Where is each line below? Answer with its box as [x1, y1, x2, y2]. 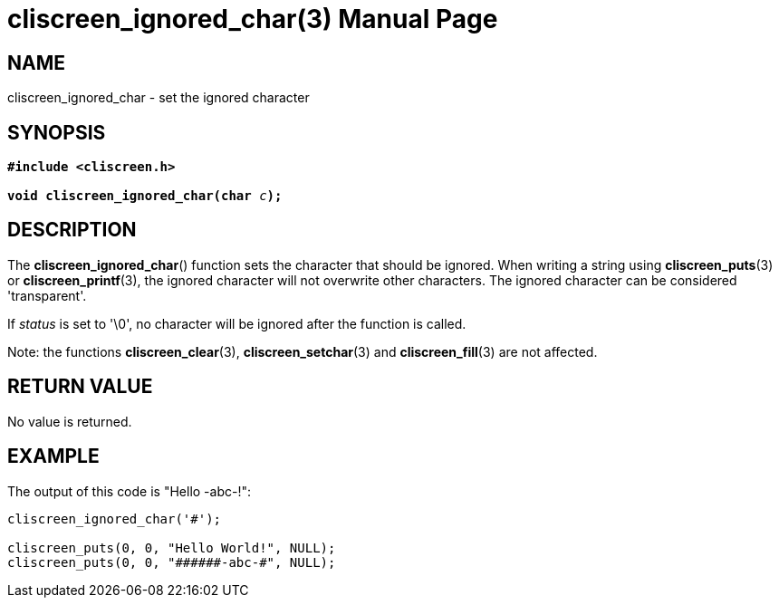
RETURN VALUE [7, 375, 153, 399]
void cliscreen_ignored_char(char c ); [7, 188, 283, 204]
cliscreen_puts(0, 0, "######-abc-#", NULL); [7, 554, 336, 570]
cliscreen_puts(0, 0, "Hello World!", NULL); [7, 540, 336, 555]
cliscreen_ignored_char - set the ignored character [7, 90, 310, 106]
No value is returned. [7, 413, 132, 429]
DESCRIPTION [7, 218, 137, 242]
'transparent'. [7, 287, 87, 303]
